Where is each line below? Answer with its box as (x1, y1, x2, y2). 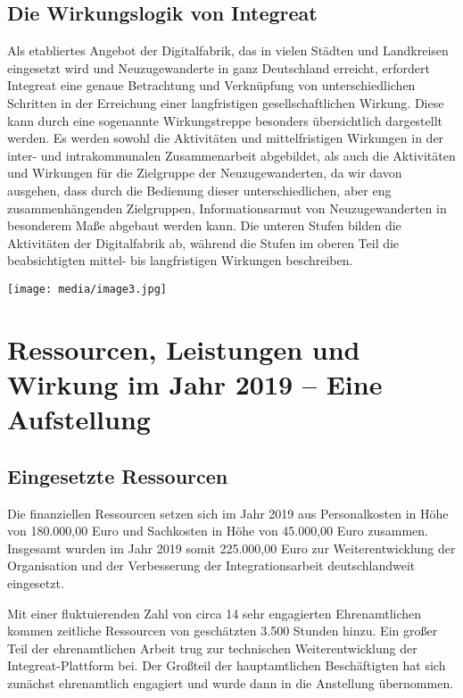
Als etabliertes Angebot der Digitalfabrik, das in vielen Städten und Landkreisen (7, 41, 449, 60)
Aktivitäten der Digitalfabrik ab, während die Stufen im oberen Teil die (7, 233, 400, 252)
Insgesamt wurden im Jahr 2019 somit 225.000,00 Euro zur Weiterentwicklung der (7, 538, 456, 557)
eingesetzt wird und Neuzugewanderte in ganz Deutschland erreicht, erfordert (7, 58, 430, 77)
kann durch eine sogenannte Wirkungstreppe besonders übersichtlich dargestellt (7, 111, 443, 129)
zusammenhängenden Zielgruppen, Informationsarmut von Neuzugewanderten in (7, 198, 447, 217)
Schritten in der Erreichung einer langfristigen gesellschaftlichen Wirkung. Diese (7, 93, 444, 112)
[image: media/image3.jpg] (7, 282, 167, 295)
